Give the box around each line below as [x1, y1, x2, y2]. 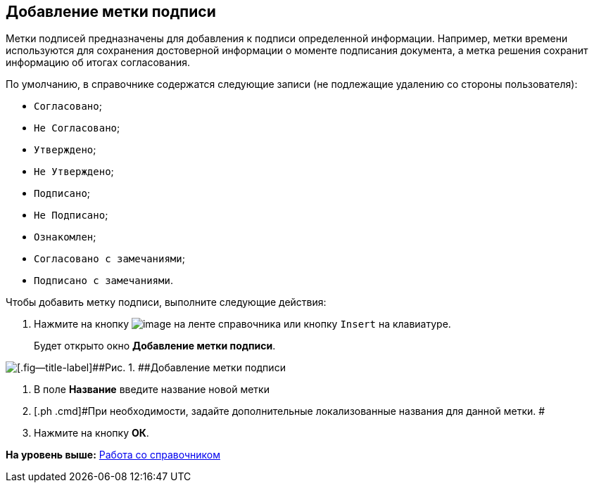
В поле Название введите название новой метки [34, 383, 270, 396]
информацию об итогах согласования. [6, 56, 190, 69]
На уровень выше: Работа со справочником [6, 449, 220, 461]
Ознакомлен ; [34, 231, 96, 243]
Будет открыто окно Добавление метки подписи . [34, 340, 276, 352]
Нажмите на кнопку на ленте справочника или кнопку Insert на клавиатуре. [34, 318, 451, 330]
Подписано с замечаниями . [34, 274, 173, 287]
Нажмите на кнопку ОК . [34, 427, 149, 439]
